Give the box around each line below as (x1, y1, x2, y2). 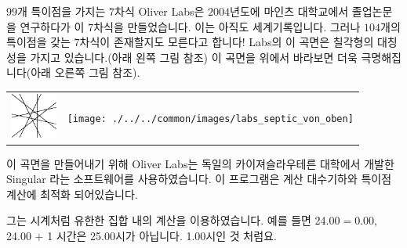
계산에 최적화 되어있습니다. (6, 185, 138, 202)
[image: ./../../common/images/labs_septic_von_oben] (67, 113, 354, 124)
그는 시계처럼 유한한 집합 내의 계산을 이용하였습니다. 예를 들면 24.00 (6, 212, 340, 228)
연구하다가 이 (20, 18, 85, 34)
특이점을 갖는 (6, 34, 71, 50)
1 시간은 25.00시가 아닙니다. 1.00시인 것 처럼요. (47, 227, 277, 243)
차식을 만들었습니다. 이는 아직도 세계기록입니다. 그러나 (93, 18, 361, 34)
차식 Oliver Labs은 (114, 3, 205, 19)
